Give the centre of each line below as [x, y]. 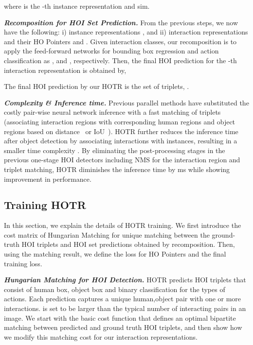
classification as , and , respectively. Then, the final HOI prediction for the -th [120, 60]
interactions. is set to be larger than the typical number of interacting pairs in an [125, 308]
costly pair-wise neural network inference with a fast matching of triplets [112, 112]
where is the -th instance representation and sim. [77, 6]
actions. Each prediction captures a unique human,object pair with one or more [123, 299]
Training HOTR [45, 205]
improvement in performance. [48, 179]
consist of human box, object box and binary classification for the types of [115, 289]
